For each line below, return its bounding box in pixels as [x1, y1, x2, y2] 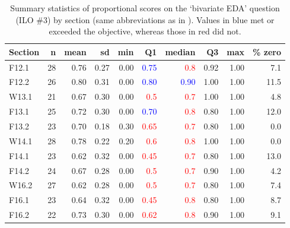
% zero [253, 45, 282, 58]
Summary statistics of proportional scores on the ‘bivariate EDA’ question [10, 2, 280, 14]
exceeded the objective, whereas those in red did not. [49, 25, 241, 37]
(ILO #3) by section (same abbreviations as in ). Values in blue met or [15, 13, 275, 26]
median [165, 45, 196, 58]
